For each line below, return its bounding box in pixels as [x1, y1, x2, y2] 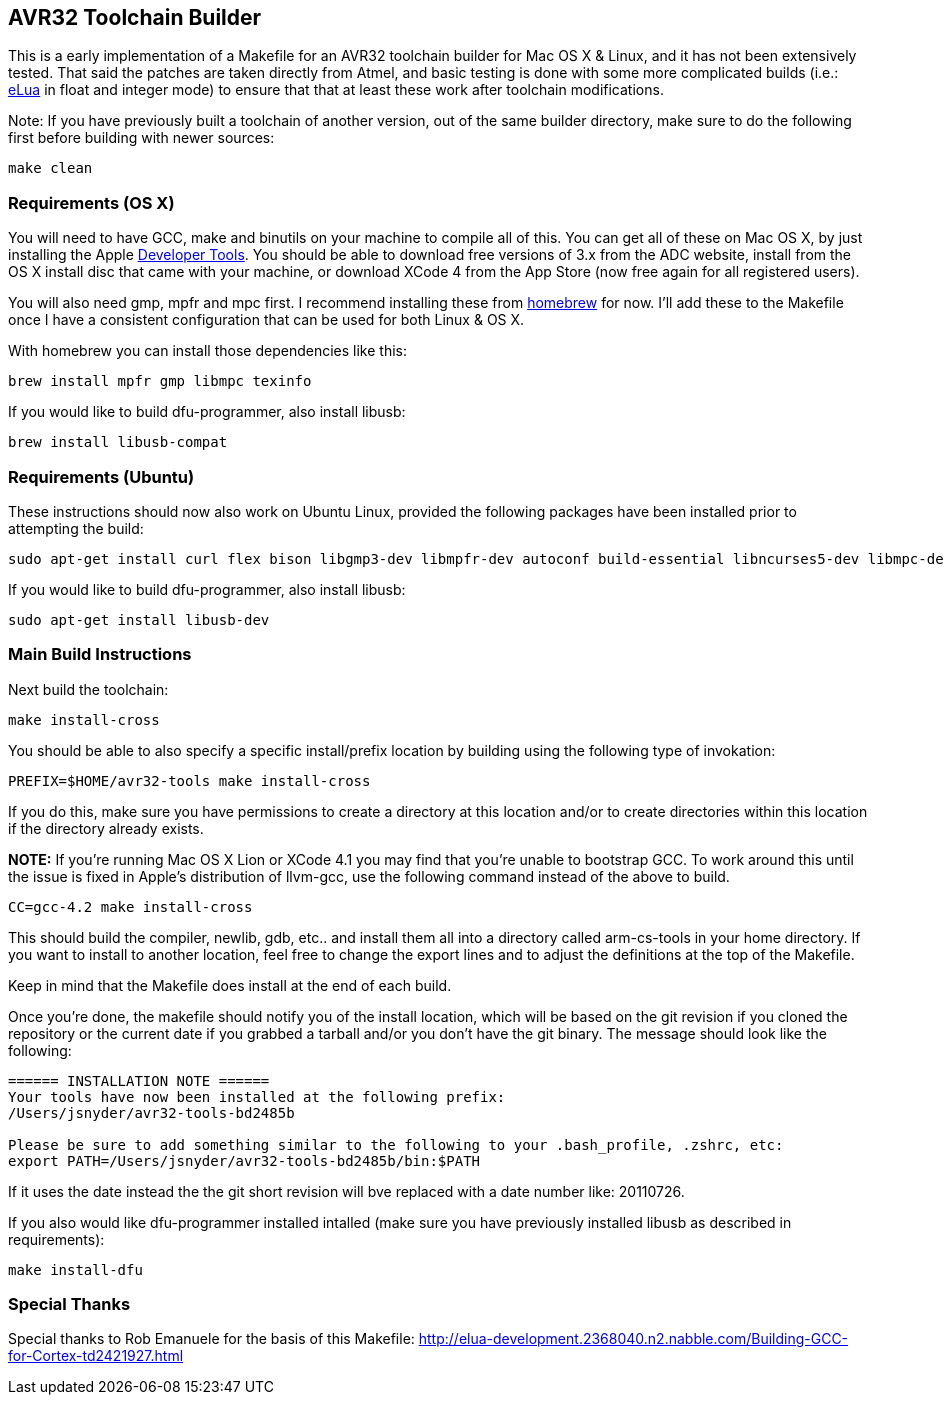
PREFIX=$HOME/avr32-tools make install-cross [8, 772, 371, 789]
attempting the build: [8, 519, 144, 537]
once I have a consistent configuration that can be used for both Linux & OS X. [8, 311, 525, 329]
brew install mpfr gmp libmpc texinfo [8, 373, 312, 390]
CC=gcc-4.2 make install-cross [8, 898, 253, 915]
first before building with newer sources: [8, 129, 275, 147]
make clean [8, 160, 93, 177]
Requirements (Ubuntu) [8, 466, 195, 487]
